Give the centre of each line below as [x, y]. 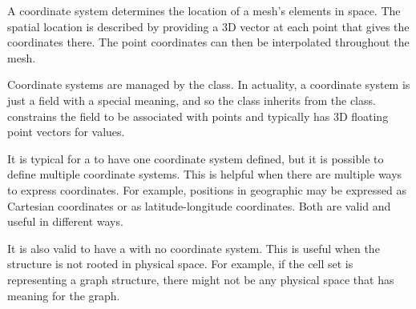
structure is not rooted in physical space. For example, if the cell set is [180, 264]
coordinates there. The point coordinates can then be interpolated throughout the [208, 42]
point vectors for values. [66, 132]
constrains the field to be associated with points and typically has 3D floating [198, 116]
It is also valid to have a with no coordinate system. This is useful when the [194, 248]
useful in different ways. [65, 221]
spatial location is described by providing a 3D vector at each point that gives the [208, 26]
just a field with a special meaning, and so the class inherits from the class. [192, 100]
